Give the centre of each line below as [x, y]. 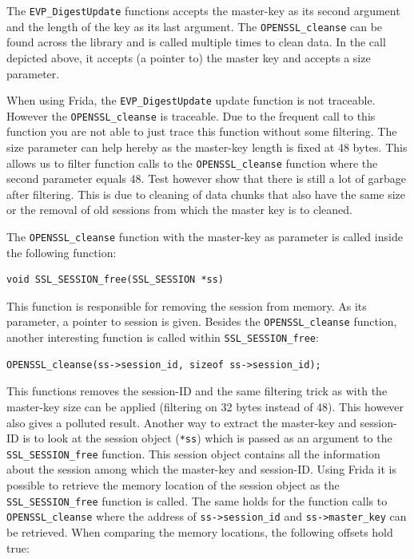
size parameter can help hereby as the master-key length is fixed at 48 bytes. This [207, 147]
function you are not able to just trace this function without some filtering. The [202, 131]
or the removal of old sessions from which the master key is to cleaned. [179, 210]
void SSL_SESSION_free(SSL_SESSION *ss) [115, 280]
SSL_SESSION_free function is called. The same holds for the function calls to [197, 500]
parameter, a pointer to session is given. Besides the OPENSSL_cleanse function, [202, 321]
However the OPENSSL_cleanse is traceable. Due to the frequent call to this [191, 115]
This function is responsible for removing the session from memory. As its [187, 305]
